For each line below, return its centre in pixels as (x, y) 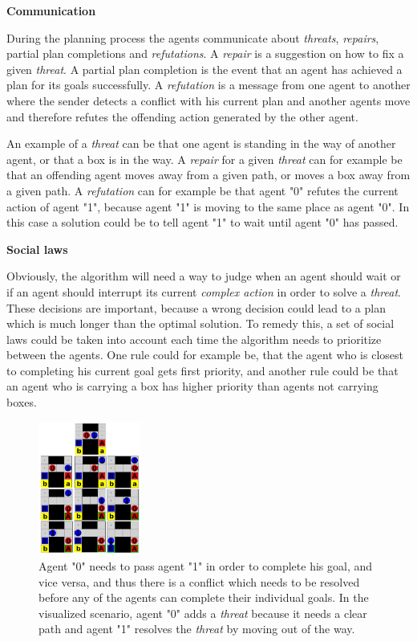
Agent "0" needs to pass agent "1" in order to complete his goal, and (206, 565)
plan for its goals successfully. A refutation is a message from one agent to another (208, 85)
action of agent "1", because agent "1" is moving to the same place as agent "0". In (208, 206)
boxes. (22, 402)
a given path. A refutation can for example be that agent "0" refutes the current (202, 190)
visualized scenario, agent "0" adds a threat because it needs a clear (203, 613)
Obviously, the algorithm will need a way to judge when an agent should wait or (204, 276)
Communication (51, 10)
